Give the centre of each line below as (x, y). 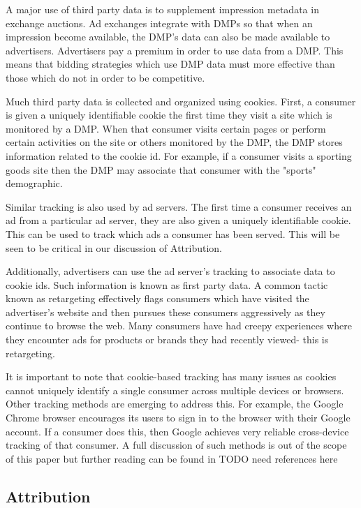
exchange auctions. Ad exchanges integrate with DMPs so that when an (159, 23)
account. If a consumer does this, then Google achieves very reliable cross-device (177, 431)
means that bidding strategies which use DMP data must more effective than (170, 64)
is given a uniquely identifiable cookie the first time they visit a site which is (169, 115)
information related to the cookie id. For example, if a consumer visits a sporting (179, 155)
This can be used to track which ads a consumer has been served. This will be (173, 233)
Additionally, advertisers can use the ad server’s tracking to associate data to (170, 271)
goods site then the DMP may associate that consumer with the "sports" (161, 169)
